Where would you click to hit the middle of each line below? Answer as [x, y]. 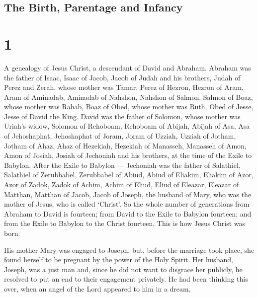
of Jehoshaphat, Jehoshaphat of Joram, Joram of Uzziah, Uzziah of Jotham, [120, 136]
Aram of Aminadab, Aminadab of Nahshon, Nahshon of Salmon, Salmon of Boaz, [129, 97]
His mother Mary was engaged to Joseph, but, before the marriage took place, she [129, 250]
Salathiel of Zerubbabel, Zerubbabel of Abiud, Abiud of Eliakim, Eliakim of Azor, [129, 175]
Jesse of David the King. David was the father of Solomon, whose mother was [122, 116]
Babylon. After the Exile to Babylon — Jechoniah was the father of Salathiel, [122, 165]
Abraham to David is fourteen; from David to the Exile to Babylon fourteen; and [128, 213]
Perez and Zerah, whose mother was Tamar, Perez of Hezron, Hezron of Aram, [124, 87]
